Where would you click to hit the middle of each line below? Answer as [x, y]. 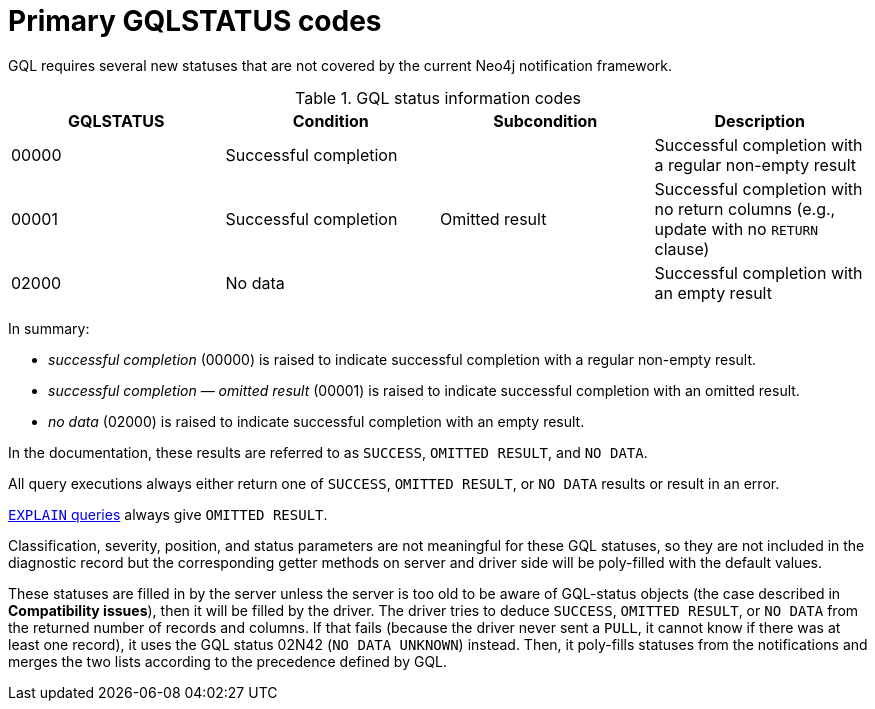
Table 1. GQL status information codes [438, 97]
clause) [682, 248]
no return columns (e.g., [745, 208]
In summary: [49, 328]
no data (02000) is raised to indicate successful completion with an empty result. [316, 421]
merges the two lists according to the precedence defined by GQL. [228, 661]
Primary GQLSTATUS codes [195, 21]
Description [759, 120]
